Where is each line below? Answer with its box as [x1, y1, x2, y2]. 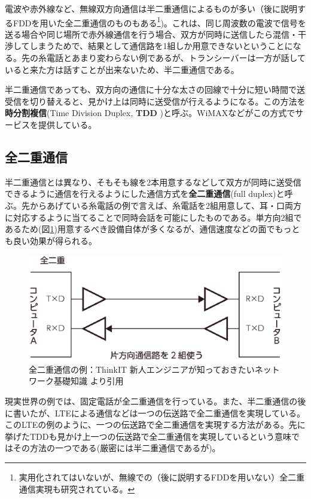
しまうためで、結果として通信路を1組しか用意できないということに [29, 39, 293, 52]
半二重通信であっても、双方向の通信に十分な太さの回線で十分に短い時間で [5, 83, 297, 96]
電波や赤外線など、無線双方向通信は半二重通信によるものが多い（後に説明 [5, 2, 297, 14]
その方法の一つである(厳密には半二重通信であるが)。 [13, 442, 221, 454]
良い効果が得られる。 [13, 234, 97, 247]
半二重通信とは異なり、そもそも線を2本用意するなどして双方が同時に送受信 [5, 175, 301, 188]
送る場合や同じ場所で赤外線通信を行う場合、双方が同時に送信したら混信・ [5, 28, 298, 40]
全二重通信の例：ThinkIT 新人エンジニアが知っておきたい [29, 363, 255, 375]
